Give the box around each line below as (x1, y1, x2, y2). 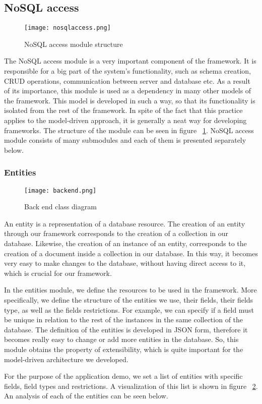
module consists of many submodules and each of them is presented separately (4, 135, 246, 145)
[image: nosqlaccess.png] (24, 24, 111, 32)
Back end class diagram (24, 201, 97, 212)
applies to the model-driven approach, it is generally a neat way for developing (4, 115, 247, 126)
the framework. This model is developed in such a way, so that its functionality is (4, 95, 255, 105)
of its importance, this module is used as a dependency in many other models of (4, 85, 251, 96)
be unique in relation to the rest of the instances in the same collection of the (4, 314, 243, 325)
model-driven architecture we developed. (4, 354, 128, 364)
